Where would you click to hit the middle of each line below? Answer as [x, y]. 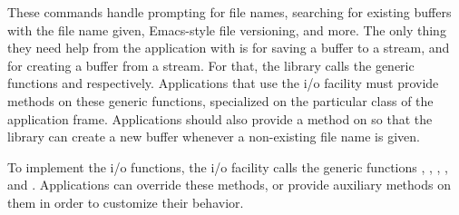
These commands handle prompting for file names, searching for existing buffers [229, 12]
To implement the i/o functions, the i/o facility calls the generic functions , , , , [228, 166]
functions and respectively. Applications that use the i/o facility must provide [223, 83]
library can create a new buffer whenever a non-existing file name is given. [214, 137]
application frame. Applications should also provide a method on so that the [220, 118]
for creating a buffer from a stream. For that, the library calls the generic [211, 65]
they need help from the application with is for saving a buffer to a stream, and [229, 48]
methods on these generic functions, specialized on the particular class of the [220, 100]
